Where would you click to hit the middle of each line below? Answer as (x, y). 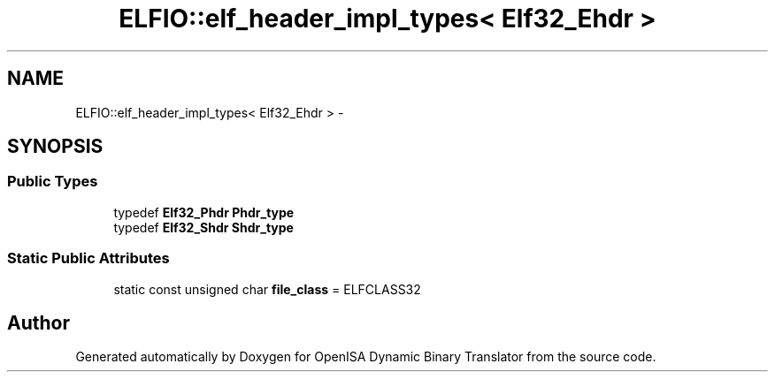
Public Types (53, 182)
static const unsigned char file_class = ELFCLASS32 (267, 289)
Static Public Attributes (88, 258)
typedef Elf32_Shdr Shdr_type (203, 227)
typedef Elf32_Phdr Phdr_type (204, 212)
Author (38, 322)
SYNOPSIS (55, 147)
